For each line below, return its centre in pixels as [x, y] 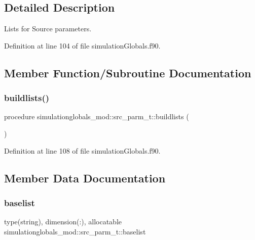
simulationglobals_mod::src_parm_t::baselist [75, 231]
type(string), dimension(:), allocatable [63, 222]
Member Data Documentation [85, 178]
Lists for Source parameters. [48, 29]
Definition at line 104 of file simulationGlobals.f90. [82, 45]
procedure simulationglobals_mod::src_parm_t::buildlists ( [97, 116]
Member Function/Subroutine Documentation [128, 73]
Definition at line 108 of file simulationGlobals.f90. [82, 150]
